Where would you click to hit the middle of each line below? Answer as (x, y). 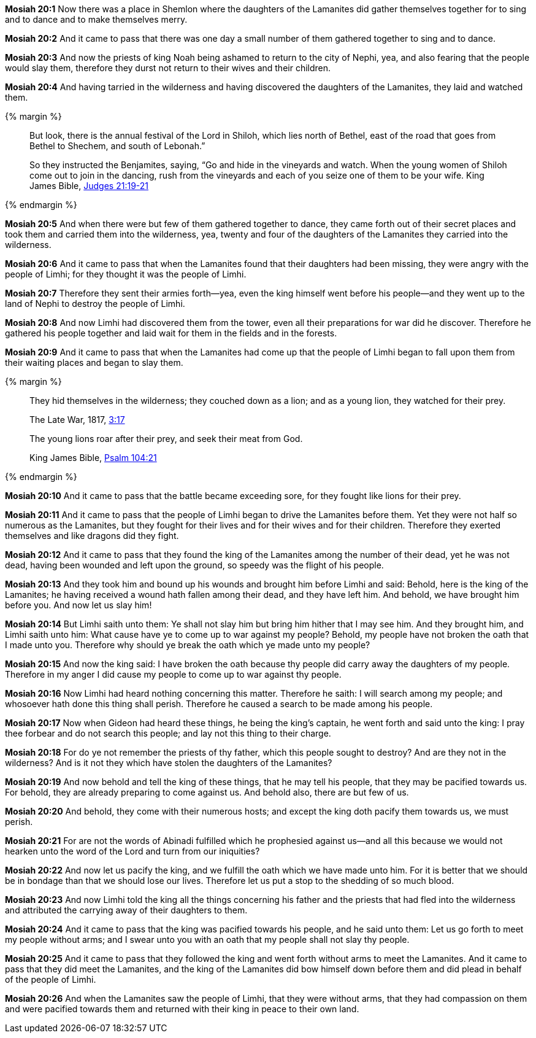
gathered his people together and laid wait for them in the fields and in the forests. (171, 333)
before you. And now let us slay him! (78, 605)
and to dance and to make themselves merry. (96, 19)
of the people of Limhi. (51, 979)
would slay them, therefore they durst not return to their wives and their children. (168, 68)
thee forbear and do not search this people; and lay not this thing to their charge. (168, 733)
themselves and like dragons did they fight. (92, 536)
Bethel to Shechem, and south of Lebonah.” (117, 146)
